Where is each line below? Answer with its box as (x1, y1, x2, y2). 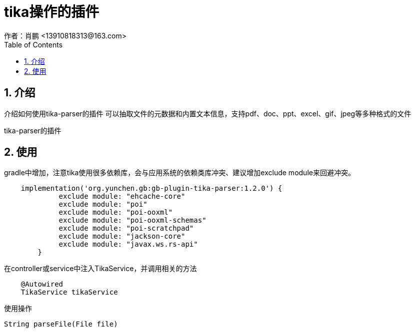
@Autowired (20, 280, 63, 289)
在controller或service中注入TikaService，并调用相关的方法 (4, 264, 197, 273)
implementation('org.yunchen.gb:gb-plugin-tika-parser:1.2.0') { (20, 184, 282, 193)
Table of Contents (4, 40, 63, 49)
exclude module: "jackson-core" (58, 232, 185, 241)
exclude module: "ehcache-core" (58, 192, 185, 201)
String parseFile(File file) (4, 320, 118, 329)
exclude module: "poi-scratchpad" (58, 224, 194, 233)
